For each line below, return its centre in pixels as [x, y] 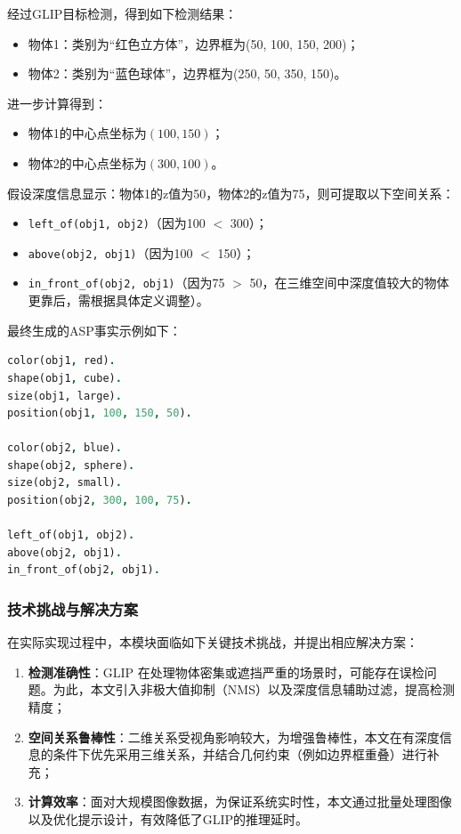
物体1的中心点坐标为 [87, 133]
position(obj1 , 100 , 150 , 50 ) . [100, 413]
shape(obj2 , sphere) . [71, 465]
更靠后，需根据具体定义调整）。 [118, 300]
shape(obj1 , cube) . [65, 378]
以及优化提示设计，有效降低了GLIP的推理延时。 [168, 819]
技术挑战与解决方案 [73, 608]
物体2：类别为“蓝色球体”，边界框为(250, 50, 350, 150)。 [187, 73]
